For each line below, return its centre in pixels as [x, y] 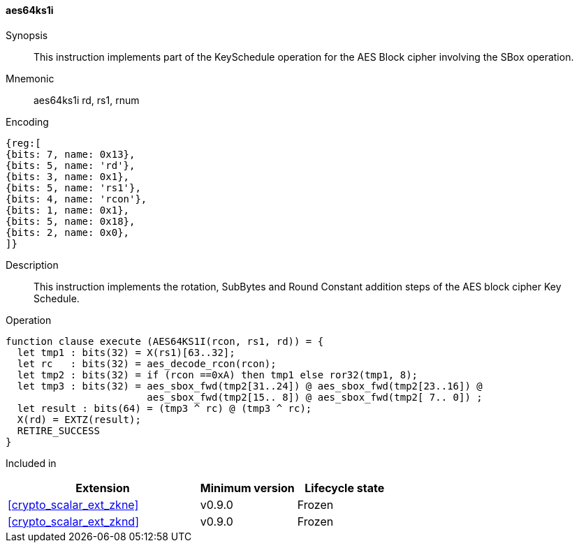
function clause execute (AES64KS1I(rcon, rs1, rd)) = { [165, 341]
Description [32, 265]
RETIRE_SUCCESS [58, 430]
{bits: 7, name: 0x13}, [71, 154]
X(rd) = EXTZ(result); [79, 419]
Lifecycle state [345, 488]
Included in [31, 463]
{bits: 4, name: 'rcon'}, [76, 199]
